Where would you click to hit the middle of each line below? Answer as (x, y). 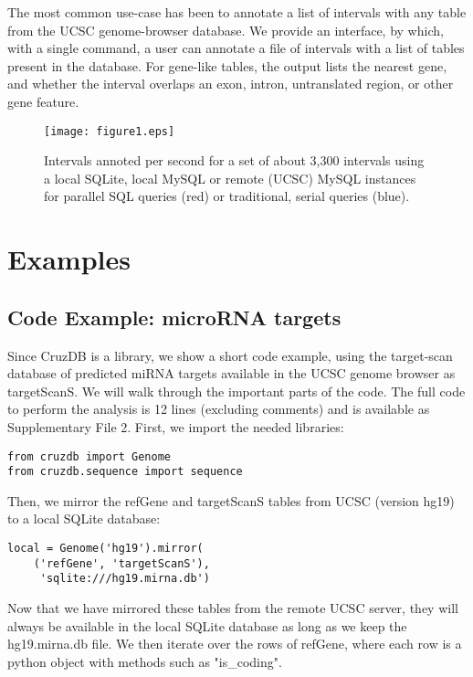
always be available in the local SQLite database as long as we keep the (207, 625)
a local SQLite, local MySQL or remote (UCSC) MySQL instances (230, 178)
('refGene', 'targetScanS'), (121, 563)
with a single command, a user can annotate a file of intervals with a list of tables (236, 48)
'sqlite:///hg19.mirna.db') (125, 579)
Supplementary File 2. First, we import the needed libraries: (176, 426)
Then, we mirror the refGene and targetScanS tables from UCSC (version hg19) (231, 500)
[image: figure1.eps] (110, 131)
